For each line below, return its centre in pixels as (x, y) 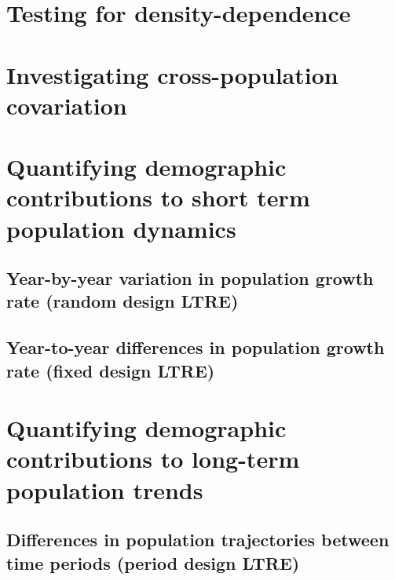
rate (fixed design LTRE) (111, 370)
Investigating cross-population (172, 74)
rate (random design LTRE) (123, 301)
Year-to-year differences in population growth (196, 347)
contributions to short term (158, 197)
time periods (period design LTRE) (153, 562)
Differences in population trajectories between (198, 540)
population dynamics (121, 228)
